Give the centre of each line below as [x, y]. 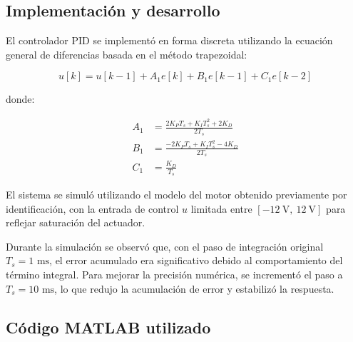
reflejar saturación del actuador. [76, 222]
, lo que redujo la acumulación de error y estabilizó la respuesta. [194, 288]
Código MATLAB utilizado [108, 327]
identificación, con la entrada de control [92, 208]
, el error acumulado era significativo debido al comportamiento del [196, 260]
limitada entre [221, 208]
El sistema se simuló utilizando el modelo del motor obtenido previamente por [176, 195]
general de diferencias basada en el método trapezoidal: [127, 54]
